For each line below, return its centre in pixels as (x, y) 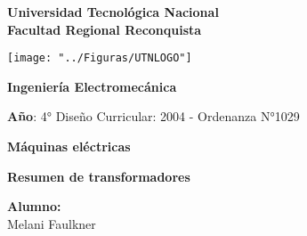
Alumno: (34, 206)
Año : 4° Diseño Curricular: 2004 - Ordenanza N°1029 (153, 116)
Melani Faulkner (52, 223)
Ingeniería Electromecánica (92, 86)
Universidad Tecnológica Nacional (113, 12)
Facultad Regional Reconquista (105, 29)
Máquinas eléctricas (69, 146)
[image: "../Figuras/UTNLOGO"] (100, 58)
